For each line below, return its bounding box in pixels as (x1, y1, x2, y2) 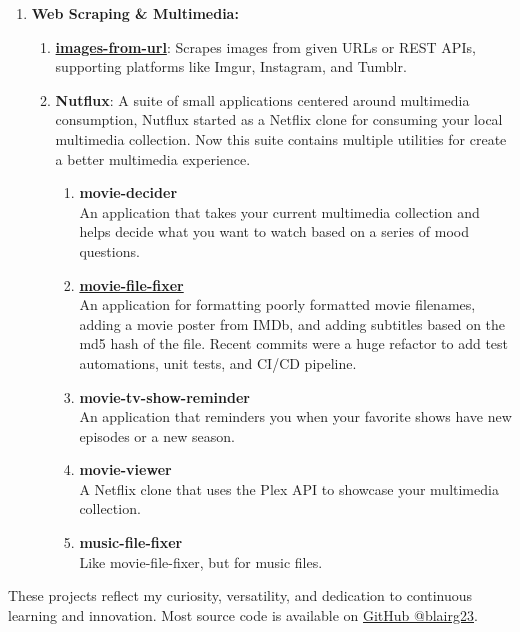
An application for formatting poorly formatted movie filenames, (79, 294, 476, 315)
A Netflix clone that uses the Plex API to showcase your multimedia (79, 478, 499, 499)
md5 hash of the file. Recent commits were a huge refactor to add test (79, 333, 509, 354)
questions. (79, 240, 140, 261)
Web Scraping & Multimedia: (31, 3, 239, 23)
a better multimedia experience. (55, 148, 251, 169)
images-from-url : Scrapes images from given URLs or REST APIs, (55, 36, 476, 57)
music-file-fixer (79, 532, 183, 553)
